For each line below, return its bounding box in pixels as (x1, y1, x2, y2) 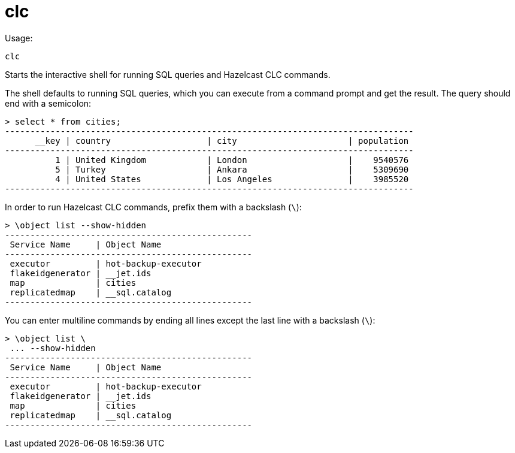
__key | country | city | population (35, 135, 409, 146)
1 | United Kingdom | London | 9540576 (55, 155, 409, 165)
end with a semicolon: (5, 98, 92, 108)
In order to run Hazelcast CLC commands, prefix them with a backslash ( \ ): (5, 201, 302, 212)
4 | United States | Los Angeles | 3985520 (55, 174, 409, 184)
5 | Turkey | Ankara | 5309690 (55, 164, 409, 174)
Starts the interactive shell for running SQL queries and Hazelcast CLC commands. (5, 69, 331, 80)
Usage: (5, 32, 33, 43)
